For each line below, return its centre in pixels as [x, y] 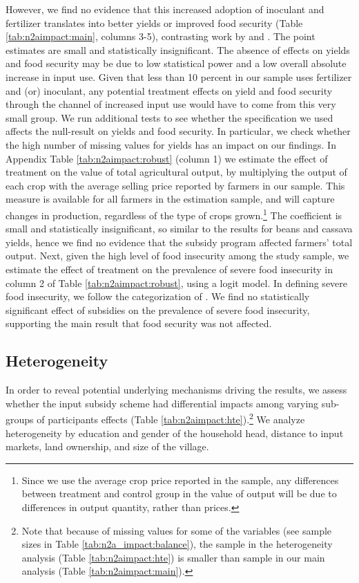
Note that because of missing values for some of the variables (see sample [177, 530]
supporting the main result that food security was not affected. [139, 323]
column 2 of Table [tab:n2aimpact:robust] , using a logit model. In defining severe [177, 283]
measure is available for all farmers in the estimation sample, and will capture [170, 199]
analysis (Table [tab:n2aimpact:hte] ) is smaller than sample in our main [173, 557]
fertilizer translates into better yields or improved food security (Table [154, 22]
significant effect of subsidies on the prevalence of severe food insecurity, [158, 309]
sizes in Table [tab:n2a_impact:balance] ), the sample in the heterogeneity [177, 544]
